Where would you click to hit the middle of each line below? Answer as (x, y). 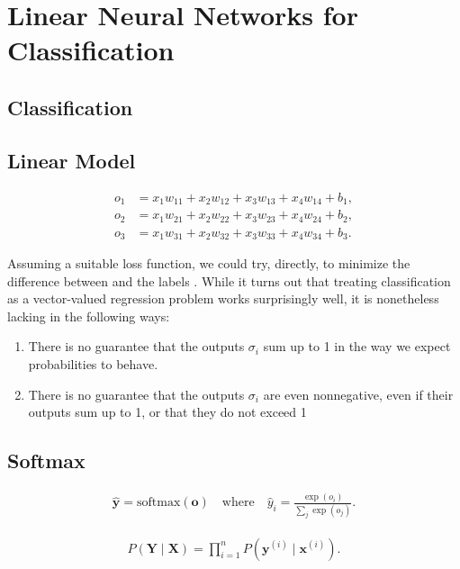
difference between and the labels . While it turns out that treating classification (229, 280)
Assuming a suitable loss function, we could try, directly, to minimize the (209, 263)
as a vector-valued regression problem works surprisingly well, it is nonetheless (223, 298)
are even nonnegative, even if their (358, 394)
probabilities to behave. (93, 363)
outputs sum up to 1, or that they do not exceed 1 (167, 412)
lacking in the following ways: (89, 316)
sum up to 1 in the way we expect (357, 346)
